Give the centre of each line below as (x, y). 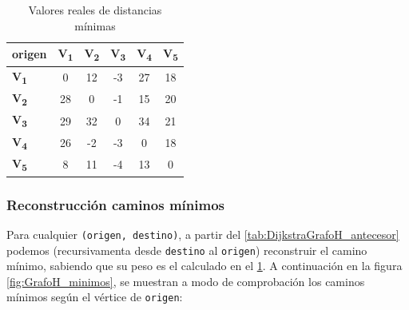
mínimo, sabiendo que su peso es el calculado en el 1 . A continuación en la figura (204, 266)
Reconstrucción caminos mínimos (115, 204)
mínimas (95, 25)
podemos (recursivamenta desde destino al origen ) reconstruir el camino (187, 250)
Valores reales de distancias (95, 10)
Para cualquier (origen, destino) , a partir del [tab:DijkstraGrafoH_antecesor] (203, 234)
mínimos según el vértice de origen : (95, 297)
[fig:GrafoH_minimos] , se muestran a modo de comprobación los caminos (186, 281)
